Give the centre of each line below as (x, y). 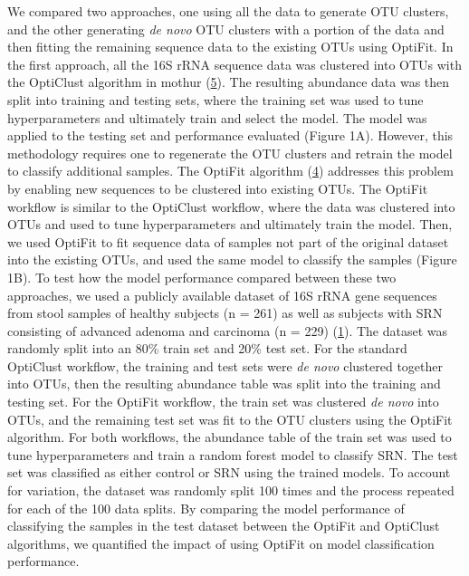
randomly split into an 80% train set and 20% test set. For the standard (207, 348)
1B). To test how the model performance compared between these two (202, 277)
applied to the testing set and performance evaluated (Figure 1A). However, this (230, 135)
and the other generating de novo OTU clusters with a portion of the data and (226, 29)
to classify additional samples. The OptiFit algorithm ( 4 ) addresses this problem (230, 171)
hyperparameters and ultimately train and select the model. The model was (217, 117)
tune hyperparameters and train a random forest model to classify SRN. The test (233, 454)
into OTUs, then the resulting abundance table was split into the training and (224, 384)
